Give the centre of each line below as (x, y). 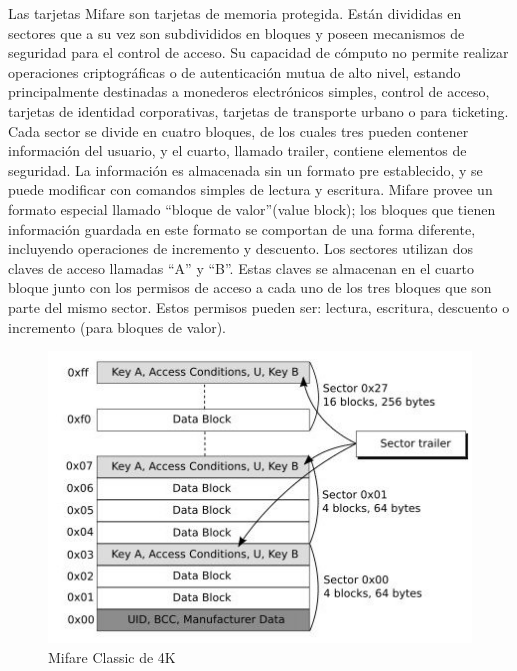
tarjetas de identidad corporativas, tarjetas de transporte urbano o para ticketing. (258, 110)
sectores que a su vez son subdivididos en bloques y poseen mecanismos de (236, 32)
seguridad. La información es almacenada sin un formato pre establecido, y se (245, 169)
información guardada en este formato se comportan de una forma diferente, (242, 228)
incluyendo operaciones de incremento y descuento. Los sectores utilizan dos (241, 248)
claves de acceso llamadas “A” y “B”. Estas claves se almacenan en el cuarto (241, 267)
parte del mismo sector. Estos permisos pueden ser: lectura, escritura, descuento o (259, 306)
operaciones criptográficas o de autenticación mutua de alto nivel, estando (234, 71)
